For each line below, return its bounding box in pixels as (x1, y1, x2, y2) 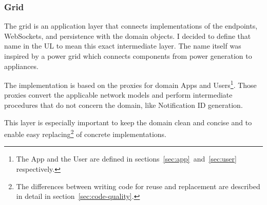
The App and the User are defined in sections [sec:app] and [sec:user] (16, 153, 237, 164)
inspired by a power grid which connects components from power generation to (4, 51, 252, 61)
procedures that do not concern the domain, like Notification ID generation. (4, 100, 243, 110)
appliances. (4, 60, 39, 71)
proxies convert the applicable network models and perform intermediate (4, 89, 233, 100)
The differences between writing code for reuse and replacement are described (16, 180, 260, 191)
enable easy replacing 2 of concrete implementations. (4, 127, 167, 139)
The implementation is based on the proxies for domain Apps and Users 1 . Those (4, 78, 257, 90)
